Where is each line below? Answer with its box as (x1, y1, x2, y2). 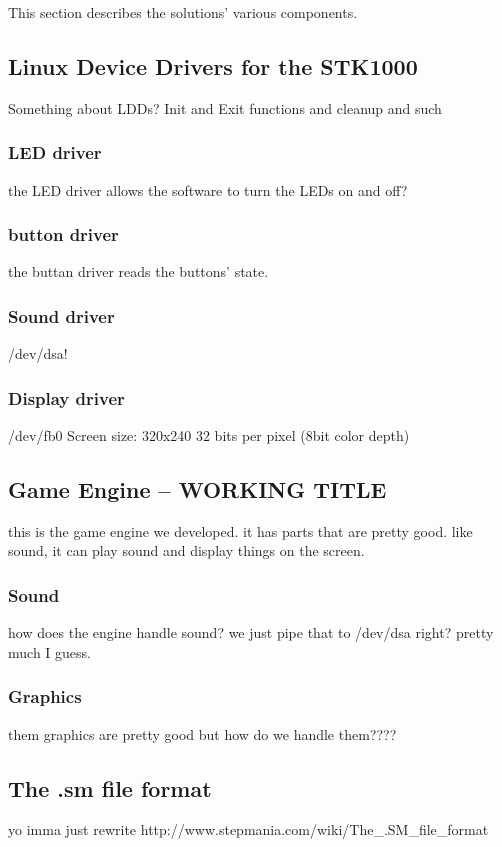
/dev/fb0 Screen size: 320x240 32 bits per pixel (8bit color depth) (8, 425, 410, 446)
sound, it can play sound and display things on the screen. (8, 540, 365, 561)
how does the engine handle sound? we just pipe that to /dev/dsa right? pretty (8, 622, 494, 643)
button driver (8, 222, 119, 247)
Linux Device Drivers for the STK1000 (8, 50, 418, 81)
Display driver (8, 385, 125, 410)
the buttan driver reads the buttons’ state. (8, 261, 269, 282)
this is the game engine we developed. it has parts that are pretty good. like (8, 520, 473, 541)
